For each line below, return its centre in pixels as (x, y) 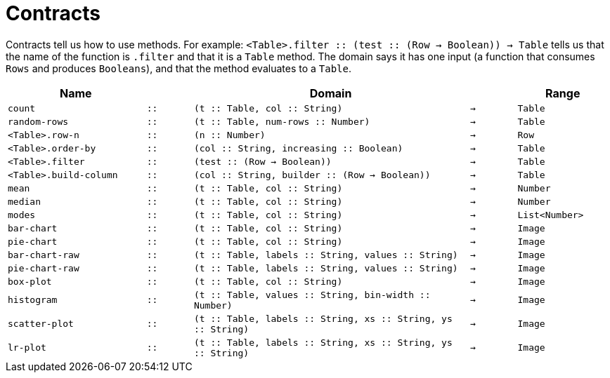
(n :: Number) (229, 135)
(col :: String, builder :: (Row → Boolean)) (312, 175)
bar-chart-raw (44, 255)
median (24, 201)
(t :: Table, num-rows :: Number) (282, 121)
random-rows (38, 121)
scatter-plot (41, 324)
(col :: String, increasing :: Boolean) (298, 148)
